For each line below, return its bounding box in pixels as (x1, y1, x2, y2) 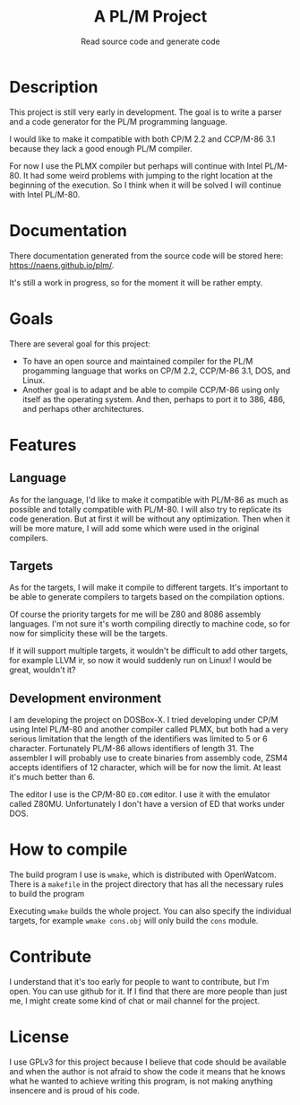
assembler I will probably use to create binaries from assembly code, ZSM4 (9, 752, 288, 764)
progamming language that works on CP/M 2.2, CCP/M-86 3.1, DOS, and (21, 365, 291, 376)
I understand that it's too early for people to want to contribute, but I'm (9, 977, 270, 987)
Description (9, 76, 99, 97)
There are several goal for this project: (9, 338, 150, 349)
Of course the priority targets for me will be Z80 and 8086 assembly (9, 609, 261, 620)
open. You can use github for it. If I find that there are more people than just (9, 986, 288, 997)
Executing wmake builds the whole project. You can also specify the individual (9, 906, 292, 916)
